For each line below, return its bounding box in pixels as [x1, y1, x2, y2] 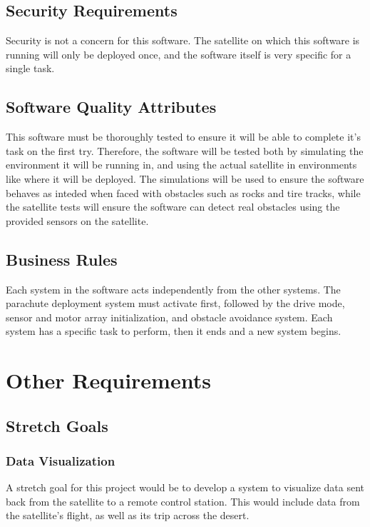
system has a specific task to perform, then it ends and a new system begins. [6, 323, 341, 338]
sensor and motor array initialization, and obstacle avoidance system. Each [6, 309, 333, 324]
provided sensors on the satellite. [6, 213, 149, 228]
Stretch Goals [6, 414, 108, 436]
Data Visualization [6, 452, 115, 469]
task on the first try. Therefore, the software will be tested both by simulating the [6, 143, 364, 158]
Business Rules [6, 248, 118, 270]
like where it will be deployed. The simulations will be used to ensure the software [6, 171, 364, 186]
